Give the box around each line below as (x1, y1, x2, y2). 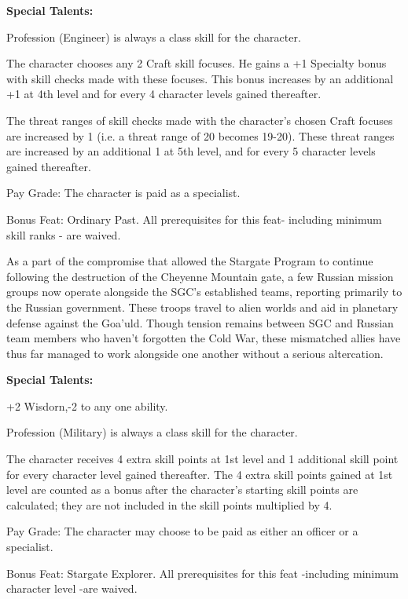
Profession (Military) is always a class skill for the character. (6, 424, 298, 440)
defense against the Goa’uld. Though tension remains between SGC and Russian (6, 314, 394, 331)
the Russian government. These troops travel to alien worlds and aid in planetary (6, 298, 399, 315)
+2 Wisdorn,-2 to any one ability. (6, 397, 168, 414)
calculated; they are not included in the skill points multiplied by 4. (6, 496, 333, 513)
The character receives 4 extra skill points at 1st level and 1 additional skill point (6, 451, 399, 467)
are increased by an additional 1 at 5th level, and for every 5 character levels (6, 143, 376, 159)
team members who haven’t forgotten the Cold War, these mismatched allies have (6, 330, 401, 346)
